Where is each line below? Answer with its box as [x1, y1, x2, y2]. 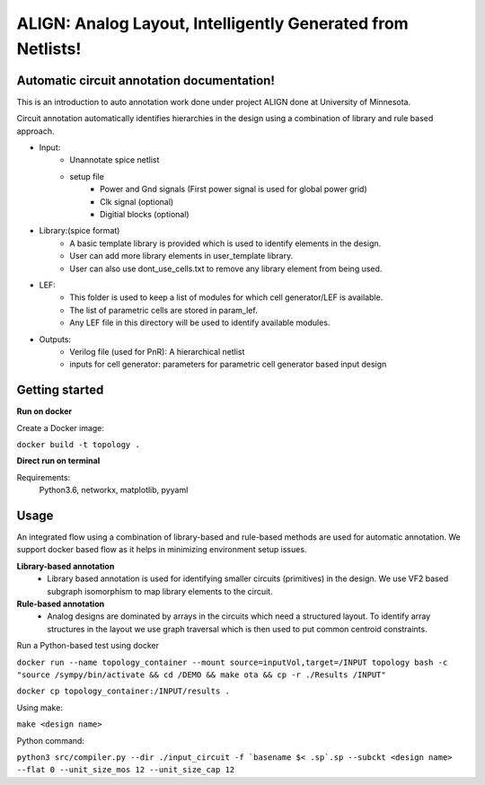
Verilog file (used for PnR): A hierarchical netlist [69, 346, 245, 357]
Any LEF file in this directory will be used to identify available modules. [69, 317, 331, 328]
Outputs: [39, 333, 72, 345]
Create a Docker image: [16, 422, 105, 433]
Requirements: [16, 472, 71, 482]
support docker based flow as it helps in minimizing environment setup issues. [16, 544, 307, 555]
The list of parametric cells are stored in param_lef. [69, 304, 258, 315]
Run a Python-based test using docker [16, 640, 160, 651]
